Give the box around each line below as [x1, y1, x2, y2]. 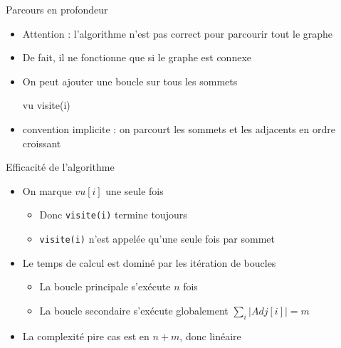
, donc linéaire [179, 328, 241, 343]
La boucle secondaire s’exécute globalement [39, 302, 229, 317]
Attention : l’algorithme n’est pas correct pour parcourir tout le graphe [22, 26, 333, 41]
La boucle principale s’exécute [39, 279, 171, 294]
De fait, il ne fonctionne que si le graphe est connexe [22, 50, 251, 65]
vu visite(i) [22, 97, 70, 112]
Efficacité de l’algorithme [6, 159, 115, 174]
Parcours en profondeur [6, 2, 108, 16]
